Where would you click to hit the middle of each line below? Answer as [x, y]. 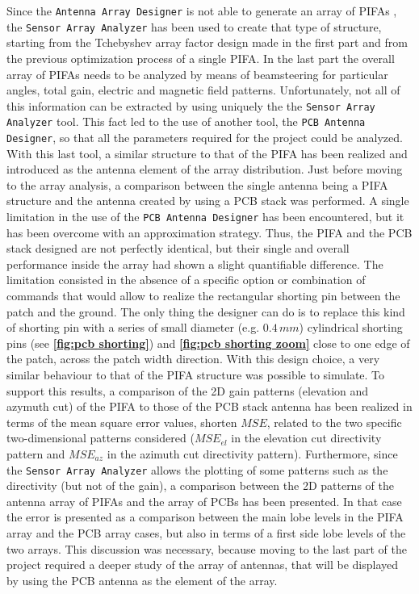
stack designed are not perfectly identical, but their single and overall [178, 248]
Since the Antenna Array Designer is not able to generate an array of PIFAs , [202, 10]
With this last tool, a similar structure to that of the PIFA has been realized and [207, 153]
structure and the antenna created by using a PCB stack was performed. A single [208, 201]
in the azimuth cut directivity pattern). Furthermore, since [252, 454]
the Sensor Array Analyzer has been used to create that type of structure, [194, 26]
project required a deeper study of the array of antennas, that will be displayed [203, 565]
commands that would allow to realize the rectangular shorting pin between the [203, 296]
